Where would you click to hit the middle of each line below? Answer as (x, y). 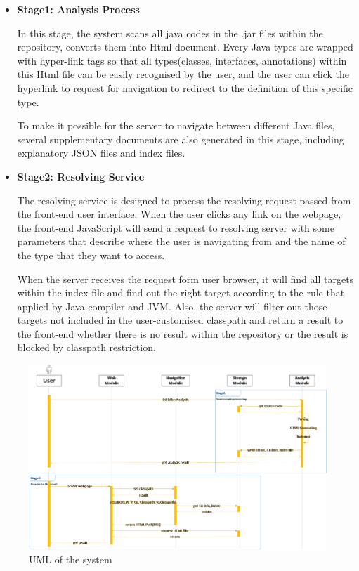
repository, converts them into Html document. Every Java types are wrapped (185, 47)
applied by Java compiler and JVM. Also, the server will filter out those (172, 306)
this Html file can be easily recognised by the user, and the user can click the (183, 74)
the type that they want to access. (91, 255)
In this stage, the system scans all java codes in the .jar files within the (170, 33)
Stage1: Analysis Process (78, 9)
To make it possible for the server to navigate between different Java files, (176, 125)
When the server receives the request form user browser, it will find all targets (185, 278)
